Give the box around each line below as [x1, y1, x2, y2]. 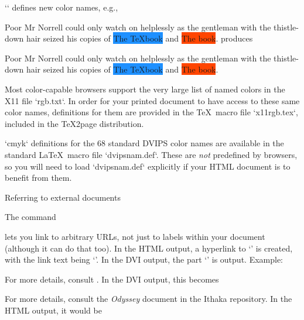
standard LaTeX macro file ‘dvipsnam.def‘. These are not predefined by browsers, [5, 148, 298, 160]
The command [5, 211, 56, 223]
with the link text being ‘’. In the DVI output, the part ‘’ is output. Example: [5, 253, 283, 266]
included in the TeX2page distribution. [5, 117, 144, 129]
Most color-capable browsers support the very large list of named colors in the [5, 82, 285, 95]
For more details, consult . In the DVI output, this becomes [5, 273, 219, 285]
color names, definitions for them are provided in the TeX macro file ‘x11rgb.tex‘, [5, 106, 298, 118]
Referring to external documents [5, 191, 121, 203]
